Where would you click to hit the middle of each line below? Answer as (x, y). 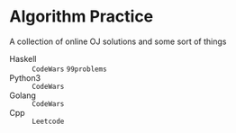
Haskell (23, 58)
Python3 (25, 77)
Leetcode (48, 121)
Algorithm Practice (82, 17)
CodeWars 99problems (69, 69)
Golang (23, 95)
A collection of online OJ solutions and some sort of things (118, 41)
